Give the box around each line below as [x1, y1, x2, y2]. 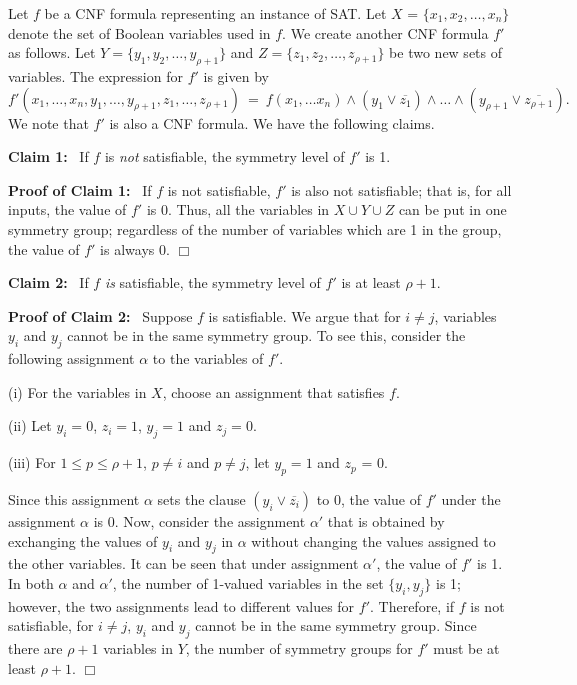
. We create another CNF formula [282, 22, 489, 43]
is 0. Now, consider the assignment [93, 510, 306, 531]
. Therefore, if [370, 595, 455, 616]
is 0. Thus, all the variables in [146, 199, 330, 220]
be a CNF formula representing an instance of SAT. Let [44, 3, 387, 23]
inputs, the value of [8, 199, 127, 220]
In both [8, 572, 54, 593]
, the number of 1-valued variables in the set [112, 572, 384, 593]
